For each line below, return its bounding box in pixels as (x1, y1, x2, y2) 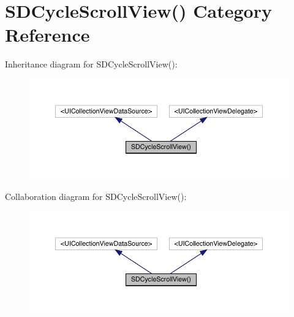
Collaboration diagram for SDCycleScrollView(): (5, 190, 187, 203)
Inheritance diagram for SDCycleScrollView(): (5, 58, 178, 71)
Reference (5, 22, 90, 47)
